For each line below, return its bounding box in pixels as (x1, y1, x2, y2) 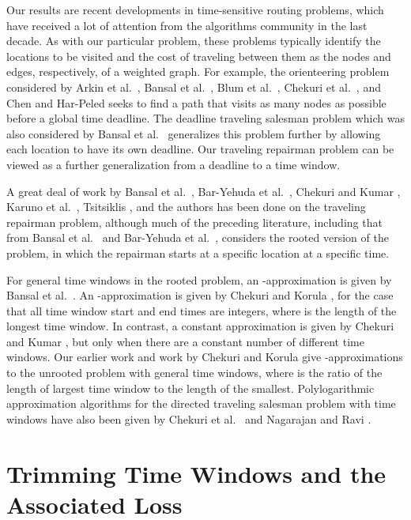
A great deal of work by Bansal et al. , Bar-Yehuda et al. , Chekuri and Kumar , (6, 183, 401, 199)
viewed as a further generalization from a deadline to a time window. (6, 156, 341, 172)
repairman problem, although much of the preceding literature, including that (6, 213, 383, 230)
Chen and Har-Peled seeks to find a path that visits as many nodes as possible (6, 94, 386, 111)
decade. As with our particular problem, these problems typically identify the (6, 32, 381, 49)
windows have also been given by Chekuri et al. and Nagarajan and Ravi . (6, 410, 371, 427)
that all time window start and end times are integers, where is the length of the (6, 302, 397, 318)
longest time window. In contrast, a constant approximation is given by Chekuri (6, 318, 394, 334)
